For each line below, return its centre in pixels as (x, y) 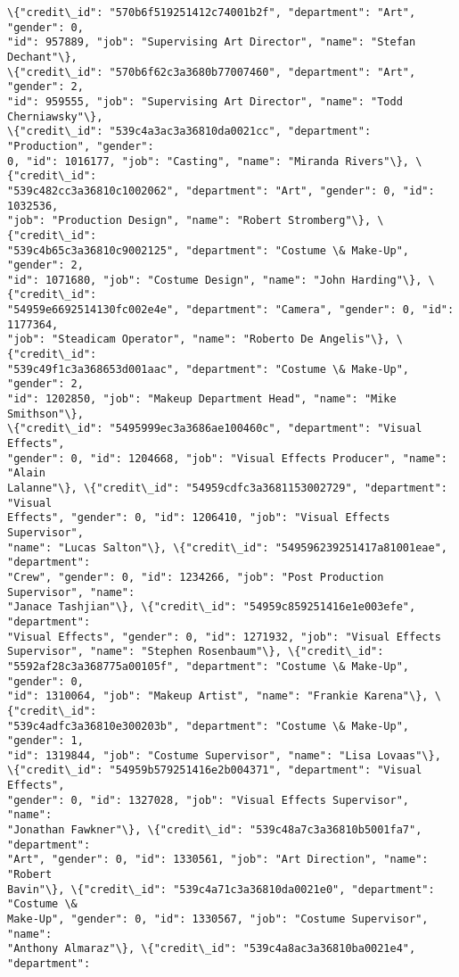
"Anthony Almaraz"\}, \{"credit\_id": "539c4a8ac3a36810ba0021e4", (212, 949)
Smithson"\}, (45, 414)
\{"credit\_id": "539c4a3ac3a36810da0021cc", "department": (189, 132)
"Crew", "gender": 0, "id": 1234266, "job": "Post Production (196, 577)
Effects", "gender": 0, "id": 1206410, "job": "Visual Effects (199, 518)
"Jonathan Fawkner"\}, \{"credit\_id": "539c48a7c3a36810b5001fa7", (215, 830)
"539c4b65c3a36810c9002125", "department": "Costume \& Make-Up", (209, 250)
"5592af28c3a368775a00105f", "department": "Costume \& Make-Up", (209, 666)
